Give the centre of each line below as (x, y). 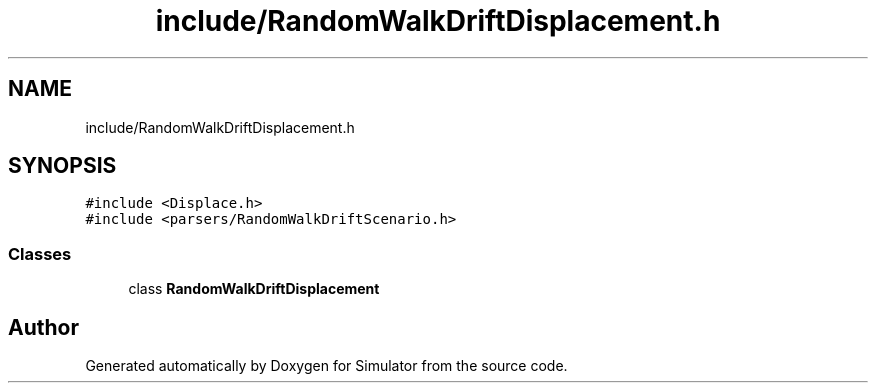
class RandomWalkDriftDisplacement (254, 289)
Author (43, 327)
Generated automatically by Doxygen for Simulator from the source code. (326, 366)
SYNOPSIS (62, 166)
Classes (40, 253)
